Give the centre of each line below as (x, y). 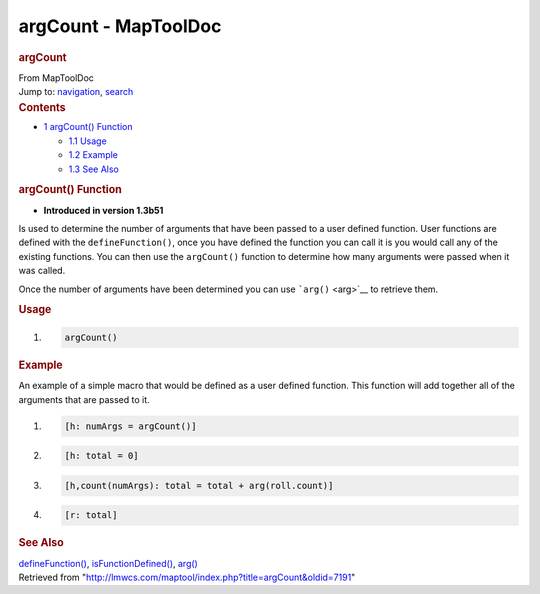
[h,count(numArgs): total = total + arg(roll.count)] (199, 485)
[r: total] (91, 515)
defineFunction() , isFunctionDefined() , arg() (108, 563)
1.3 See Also (94, 169)
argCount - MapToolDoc (120, 26)
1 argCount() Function (88, 127)
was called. (42, 271)
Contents (42, 107)
